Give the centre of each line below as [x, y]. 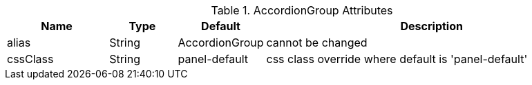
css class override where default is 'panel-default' [397, 59]
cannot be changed [317, 42]
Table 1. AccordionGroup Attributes [302, 10]
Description [431, 26]
